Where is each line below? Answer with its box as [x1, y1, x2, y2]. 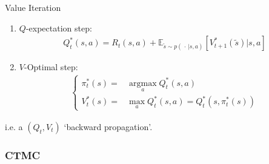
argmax [129, 79, 157, 88]
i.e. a [5, 120, 23, 133]
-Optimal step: [24, 61, 78, 73]
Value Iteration [5, 1, 61, 13]
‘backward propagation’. [64, 120, 153, 133]
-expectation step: [25, 21, 92, 34]
